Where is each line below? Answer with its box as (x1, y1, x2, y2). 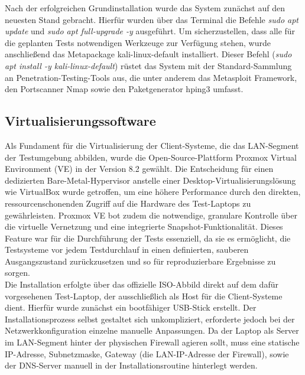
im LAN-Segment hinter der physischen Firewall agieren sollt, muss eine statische (5, 336, 300, 348)
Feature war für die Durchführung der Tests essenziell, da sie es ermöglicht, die (5, 231, 291, 244)
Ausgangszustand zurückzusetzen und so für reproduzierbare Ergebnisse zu (5, 255, 276, 267)
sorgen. (5, 266, 30, 279)
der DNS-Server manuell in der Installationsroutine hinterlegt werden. (5, 359, 258, 371)
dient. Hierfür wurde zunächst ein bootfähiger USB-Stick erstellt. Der (5, 301, 257, 314)
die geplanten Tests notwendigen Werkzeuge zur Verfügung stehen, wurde (5, 36, 271, 48)
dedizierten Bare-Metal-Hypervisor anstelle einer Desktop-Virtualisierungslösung (5, 174, 296, 186)
